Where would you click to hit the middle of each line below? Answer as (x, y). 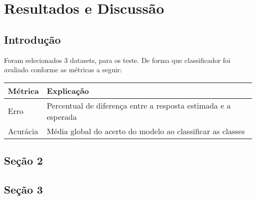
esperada (62, 116)
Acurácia (23, 131)
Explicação (68, 90)
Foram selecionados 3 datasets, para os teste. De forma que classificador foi (117, 60)
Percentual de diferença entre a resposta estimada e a (139, 105)
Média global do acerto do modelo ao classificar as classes (146, 131)
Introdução (32, 39)
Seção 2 (24, 160)
